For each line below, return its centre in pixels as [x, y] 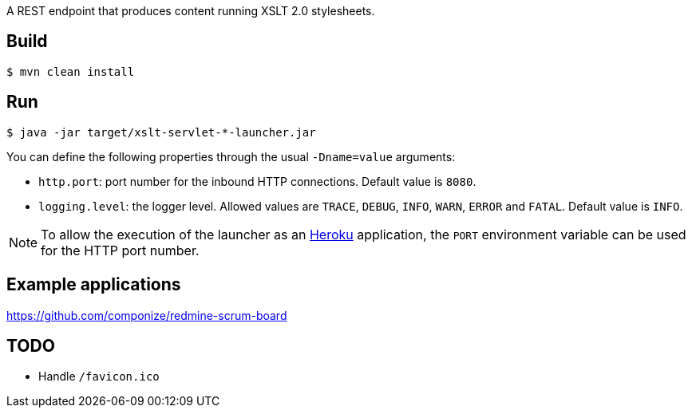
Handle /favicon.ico [99, 377]
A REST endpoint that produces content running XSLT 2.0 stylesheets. [191, 11]
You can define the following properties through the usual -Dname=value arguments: [231, 156]
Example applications [94, 285]
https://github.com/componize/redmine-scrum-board [147, 315]
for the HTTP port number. [120, 250]
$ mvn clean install [71, 71]
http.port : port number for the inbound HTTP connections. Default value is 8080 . [257, 181]
